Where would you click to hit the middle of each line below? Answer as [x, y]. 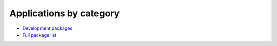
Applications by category [65, 13]
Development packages [47, 28]
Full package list [39, 35]
